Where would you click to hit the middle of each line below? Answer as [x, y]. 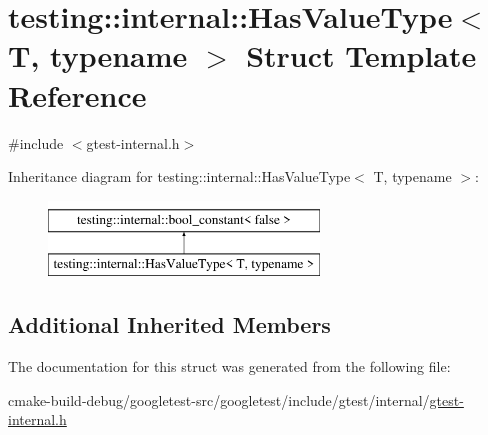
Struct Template [361, 55]
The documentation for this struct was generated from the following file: [229, 366]
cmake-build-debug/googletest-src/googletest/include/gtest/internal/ [219, 399]
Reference [77, 94]
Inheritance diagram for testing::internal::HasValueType [179, 176]
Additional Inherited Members [169, 324]
